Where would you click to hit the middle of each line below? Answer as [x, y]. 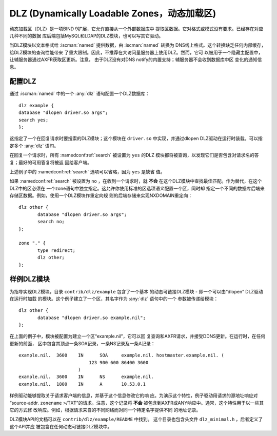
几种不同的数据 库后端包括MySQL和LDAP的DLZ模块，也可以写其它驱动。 [86, 35]
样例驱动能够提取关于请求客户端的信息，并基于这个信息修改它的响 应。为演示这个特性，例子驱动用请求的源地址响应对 [134, 395]
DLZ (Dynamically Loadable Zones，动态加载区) [113, 13]
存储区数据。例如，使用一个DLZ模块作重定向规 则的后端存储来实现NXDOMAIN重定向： [101, 195]
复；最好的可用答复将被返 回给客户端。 [51, 162]
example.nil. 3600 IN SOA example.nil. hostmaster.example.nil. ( [121, 355]
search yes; [34, 120]
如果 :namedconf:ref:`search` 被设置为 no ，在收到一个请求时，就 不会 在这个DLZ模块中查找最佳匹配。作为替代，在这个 [136, 181]
